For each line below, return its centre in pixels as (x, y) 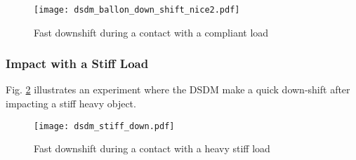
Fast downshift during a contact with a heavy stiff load (152, 148)
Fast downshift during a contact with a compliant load (151, 32)
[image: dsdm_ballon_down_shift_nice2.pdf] (137, 10)
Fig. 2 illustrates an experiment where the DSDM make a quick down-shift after (178, 89)
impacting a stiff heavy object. (71, 104)
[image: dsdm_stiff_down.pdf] (104, 126)
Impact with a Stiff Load (77, 64)
